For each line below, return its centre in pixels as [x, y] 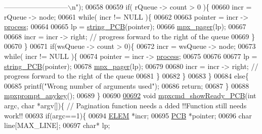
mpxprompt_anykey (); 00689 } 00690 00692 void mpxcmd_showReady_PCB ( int [130, 95]
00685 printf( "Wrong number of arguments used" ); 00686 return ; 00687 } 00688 [127, 85]
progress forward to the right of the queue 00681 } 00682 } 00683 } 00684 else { [126, 76]
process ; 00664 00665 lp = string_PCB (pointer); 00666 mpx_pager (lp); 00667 [125, 26]
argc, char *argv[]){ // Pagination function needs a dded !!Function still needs [125, 105]
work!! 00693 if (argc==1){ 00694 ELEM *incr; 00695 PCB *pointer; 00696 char [128, 115]
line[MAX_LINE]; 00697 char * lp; [57, 125]
